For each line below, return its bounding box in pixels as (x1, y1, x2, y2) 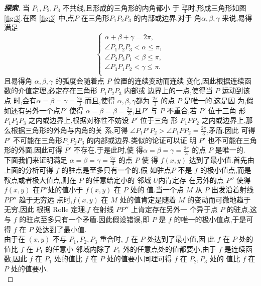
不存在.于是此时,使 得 (73, 145, 144, 155)
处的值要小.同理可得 (106, 253, 172, 264)
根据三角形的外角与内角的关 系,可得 (11, 125, 128, 135)
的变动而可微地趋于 (187, 194, 251, 204)
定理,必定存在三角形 (32, 85, 97, 96)
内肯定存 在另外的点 (158, 174, 224, 185)
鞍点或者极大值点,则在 (4, 174, 76, 185)
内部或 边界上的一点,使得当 (124, 85, 213, 96)
